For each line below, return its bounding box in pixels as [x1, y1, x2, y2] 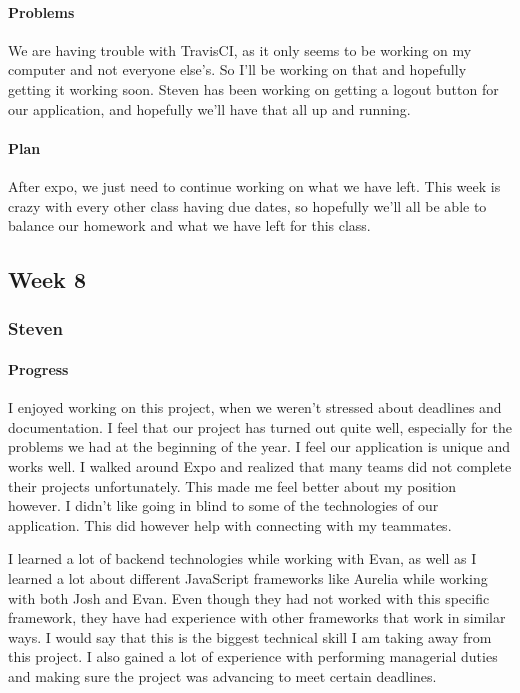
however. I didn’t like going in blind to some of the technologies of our [8, 495, 439, 516]
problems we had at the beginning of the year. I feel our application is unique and [8, 436, 510, 457]
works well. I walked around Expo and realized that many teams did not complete [8, 455, 512, 476]
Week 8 [8, 264, 86, 295]
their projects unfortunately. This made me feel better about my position [8, 475, 457, 496]
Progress [8, 358, 69, 379]
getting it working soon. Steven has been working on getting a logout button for [8, 78, 499, 99]
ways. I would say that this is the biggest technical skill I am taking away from [8, 626, 492, 647]
